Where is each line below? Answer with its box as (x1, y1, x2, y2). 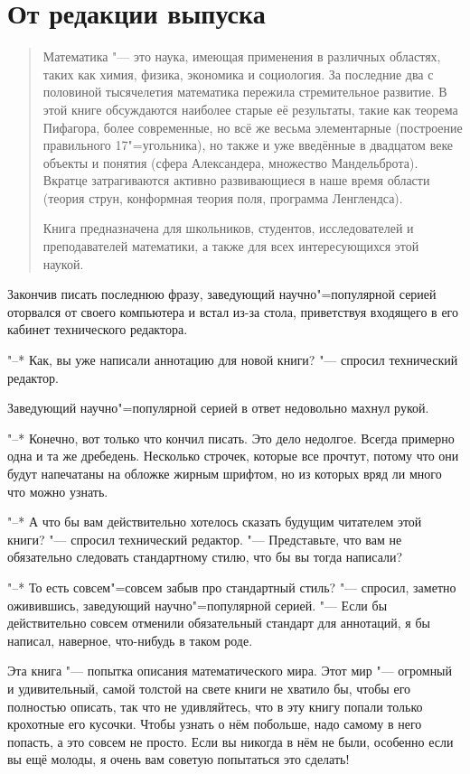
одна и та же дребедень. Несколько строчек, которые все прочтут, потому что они (7, 446, 459, 465)
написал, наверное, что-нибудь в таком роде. (7, 630, 253, 649)
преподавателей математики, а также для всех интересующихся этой (42, 237, 419, 256)
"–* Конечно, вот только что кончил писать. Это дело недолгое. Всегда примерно (7, 428, 455, 447)
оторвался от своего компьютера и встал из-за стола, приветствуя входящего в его (7, 302, 458, 321)
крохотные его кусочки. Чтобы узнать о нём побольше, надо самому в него (7, 714, 422, 733)
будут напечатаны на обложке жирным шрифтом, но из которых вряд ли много (7, 464, 442, 482)
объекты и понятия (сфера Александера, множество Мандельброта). (42, 153, 418, 172)
